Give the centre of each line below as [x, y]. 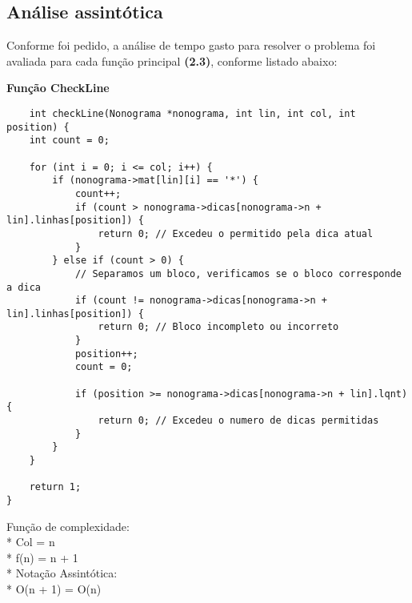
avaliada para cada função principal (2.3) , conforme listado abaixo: [172, 60]
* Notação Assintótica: [62, 573]
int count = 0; [69, 141]
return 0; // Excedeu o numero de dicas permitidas [238, 421]
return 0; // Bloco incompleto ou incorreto [218, 327]
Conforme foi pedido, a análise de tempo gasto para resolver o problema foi [191, 45]
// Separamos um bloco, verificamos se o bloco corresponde [238, 273]
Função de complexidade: [68, 526]
